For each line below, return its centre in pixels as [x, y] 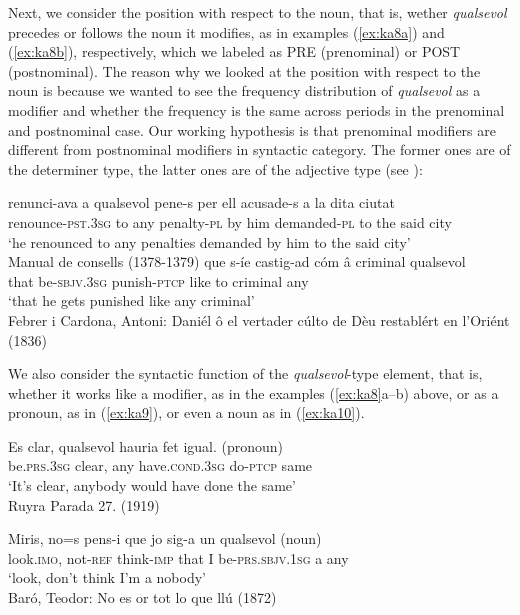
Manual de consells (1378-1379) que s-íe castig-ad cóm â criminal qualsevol [237, 261]
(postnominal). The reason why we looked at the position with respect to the [244, 70]
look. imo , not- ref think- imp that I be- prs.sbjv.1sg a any [178, 557]
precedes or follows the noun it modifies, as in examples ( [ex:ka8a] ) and [226, 31]
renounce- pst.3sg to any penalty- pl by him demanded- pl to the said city [230, 221]
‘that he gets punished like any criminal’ [131, 300]
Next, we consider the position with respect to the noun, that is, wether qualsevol [257, 12]
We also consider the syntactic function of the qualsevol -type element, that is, [245, 373]
